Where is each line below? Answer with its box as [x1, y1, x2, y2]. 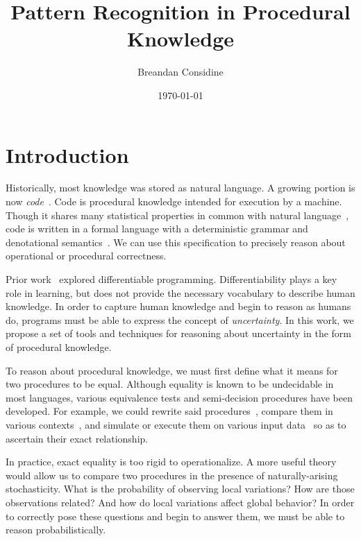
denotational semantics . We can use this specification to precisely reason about [6, 234, 346, 249]
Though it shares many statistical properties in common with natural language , [6, 207, 349, 222]
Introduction [6, 140, 129, 169]
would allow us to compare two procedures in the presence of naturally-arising [6, 467, 338, 482]
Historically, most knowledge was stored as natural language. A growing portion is [6, 180, 355, 195]
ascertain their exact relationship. [6, 431, 149, 445]
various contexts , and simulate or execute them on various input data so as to [6, 417, 346, 431]
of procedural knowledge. [6, 339, 112, 354]
